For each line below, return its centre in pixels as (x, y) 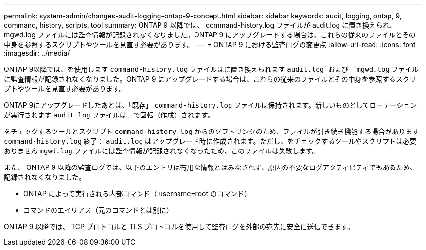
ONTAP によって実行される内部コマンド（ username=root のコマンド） (137, 193)
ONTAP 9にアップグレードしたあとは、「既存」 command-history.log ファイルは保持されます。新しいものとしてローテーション (211, 105)
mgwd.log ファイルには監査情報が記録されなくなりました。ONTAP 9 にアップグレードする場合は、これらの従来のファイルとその (210, 35)
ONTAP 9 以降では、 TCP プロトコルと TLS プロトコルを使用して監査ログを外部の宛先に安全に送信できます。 (179, 226)
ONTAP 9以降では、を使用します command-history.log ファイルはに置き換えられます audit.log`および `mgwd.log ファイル (211, 69)
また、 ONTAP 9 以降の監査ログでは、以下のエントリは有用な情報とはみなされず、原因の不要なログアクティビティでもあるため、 (210, 167)
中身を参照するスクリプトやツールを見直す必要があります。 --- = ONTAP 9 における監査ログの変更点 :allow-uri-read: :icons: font (210, 44)
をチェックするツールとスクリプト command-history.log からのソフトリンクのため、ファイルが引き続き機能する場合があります (212, 131)
